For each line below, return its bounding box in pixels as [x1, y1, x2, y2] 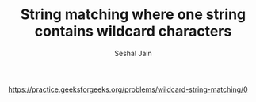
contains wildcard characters [34, 22, 232, 40]
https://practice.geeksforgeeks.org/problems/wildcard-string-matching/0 [8, 85, 248, 94]
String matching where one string [20, 6, 246, 24]
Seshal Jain [114, 48, 152, 58]
